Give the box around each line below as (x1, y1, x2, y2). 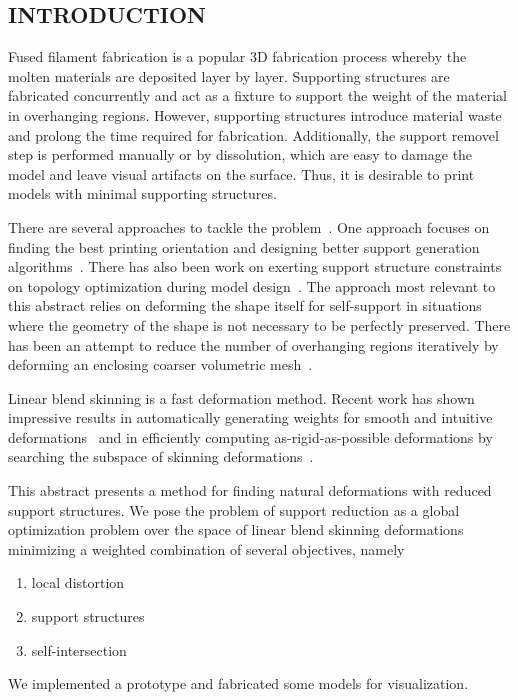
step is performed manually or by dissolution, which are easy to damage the (8, 144, 473, 165)
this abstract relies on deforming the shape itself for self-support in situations (8, 295, 482, 316)
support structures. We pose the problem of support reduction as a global (8, 499, 460, 520)
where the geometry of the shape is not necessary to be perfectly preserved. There (8, 314, 511, 335)
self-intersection (31, 639, 127, 660)
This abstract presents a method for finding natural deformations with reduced (8, 480, 492, 501)
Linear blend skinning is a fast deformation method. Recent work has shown (8, 387, 475, 408)
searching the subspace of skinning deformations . (8, 446, 314, 467)
